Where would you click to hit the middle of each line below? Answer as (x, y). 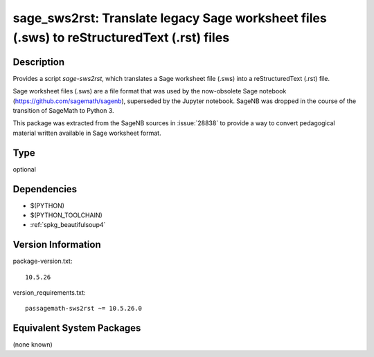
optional (24, 169)
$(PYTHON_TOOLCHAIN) (66, 215)
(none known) (33, 345)
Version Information (57, 245)
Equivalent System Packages (77, 328)
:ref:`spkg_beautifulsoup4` (68, 225)
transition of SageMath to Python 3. (63, 111)
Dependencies (45, 189)
